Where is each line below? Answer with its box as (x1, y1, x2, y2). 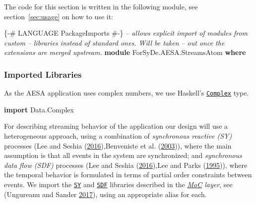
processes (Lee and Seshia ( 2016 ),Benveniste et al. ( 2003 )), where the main (4, 140, 232, 151)
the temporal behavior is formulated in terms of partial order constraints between (4, 169, 252, 180)
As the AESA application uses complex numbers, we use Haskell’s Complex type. (4, 88, 249, 98)
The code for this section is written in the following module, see (4, 1, 198, 11)
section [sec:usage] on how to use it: (4, 11, 114, 21)
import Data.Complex (4, 104, 74, 114)
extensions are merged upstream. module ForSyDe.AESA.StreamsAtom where (4, 47, 246, 57)
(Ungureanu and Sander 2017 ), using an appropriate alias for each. (4, 189, 207, 199)
